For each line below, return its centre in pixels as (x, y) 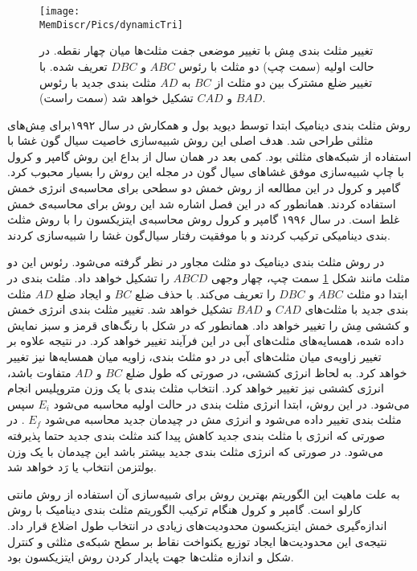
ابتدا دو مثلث (377, 293)
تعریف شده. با (74, 66)
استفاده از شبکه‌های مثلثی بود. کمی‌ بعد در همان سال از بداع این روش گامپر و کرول (209, 156)
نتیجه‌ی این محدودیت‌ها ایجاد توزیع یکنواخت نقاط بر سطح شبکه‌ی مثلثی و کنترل (197, 541)
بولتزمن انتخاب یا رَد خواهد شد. (82, 467)
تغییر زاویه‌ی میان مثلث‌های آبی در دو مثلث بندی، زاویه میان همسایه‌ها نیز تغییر (194, 356)
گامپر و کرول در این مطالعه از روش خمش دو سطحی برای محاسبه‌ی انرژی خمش (204, 188)
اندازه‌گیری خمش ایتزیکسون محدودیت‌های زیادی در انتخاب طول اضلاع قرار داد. (197, 525)
